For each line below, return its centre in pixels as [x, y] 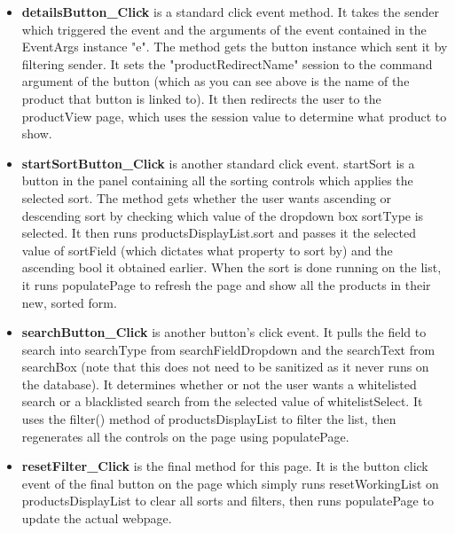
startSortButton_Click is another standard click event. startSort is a [218, 163]
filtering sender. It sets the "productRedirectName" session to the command [227, 63]
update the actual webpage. [97, 518]
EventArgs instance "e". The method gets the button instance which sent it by [235, 47]
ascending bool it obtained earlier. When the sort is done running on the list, [231, 267]
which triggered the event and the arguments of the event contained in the [224, 29]
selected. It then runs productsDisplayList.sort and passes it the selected [219, 233]
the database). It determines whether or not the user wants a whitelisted [219, 384]
